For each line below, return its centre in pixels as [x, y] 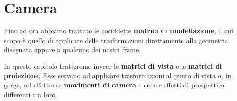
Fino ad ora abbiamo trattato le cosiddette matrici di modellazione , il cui [118, 31]
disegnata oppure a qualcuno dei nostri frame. [73, 50]
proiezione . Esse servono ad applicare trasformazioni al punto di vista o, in [118, 75]
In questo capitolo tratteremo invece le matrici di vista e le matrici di [113, 65]
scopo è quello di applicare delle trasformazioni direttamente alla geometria [116, 40]
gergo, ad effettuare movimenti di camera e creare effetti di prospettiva [114, 85]
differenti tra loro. [31, 94]
